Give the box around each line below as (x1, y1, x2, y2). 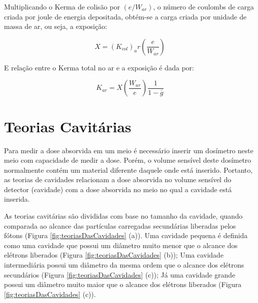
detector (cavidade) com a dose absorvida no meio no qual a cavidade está (4, 184, 232, 194)
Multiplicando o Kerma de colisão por (4, 1, 120, 11)
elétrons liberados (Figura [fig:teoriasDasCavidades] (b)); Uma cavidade (4, 250, 223, 260)
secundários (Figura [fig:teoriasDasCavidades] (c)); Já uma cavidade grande (4, 269, 235, 280)
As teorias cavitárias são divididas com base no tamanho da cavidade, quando (4, 211, 242, 221)
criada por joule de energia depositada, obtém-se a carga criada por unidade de (4, 11, 246, 21)
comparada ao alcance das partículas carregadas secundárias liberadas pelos (4, 220, 236, 231)
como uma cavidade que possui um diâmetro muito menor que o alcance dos (4, 240, 237, 250)
